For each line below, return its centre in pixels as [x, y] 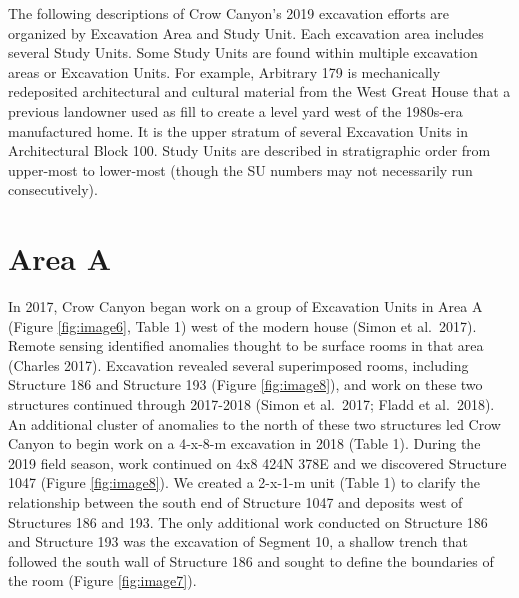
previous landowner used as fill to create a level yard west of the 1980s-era [235, 110]
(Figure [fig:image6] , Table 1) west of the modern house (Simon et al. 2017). [242, 325]
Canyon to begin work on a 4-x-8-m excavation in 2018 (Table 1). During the [244, 443]
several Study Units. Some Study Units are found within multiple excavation [243, 52]
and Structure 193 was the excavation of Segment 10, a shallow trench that [238, 541]
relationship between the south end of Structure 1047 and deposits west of [235, 502]
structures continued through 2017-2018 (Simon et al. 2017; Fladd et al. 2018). [251, 404]
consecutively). [53, 189]
